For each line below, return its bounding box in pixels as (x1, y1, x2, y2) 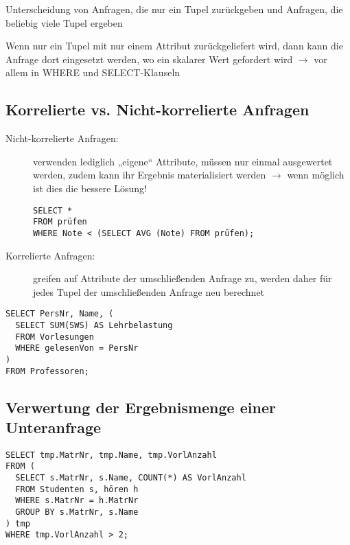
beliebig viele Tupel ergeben (5, 15, 123, 30)
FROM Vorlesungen (15, 332, 94, 342)
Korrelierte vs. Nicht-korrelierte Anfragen (5, 99, 310, 120)
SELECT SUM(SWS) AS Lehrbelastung (15, 320, 173, 330)
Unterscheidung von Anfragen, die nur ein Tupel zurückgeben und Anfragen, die (5, 2, 343, 16)
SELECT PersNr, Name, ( (5, 309, 114, 319)
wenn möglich (287, 167, 345, 182)
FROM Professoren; (5, 366, 89, 376)
